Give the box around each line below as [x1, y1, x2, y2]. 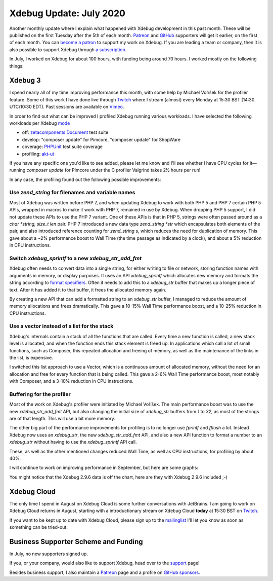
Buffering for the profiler [9, 390, 71, 397]
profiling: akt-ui [22, 151, 54, 157]
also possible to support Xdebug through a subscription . [9, 46, 127, 53]
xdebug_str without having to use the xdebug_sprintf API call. [9, 439, 137, 445]
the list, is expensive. [9, 354, 53, 360]
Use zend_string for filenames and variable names [9, 189, 135, 196]
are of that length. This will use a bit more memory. [9, 416, 116, 422]
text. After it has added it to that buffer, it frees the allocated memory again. [9, 286, 166, 293]
